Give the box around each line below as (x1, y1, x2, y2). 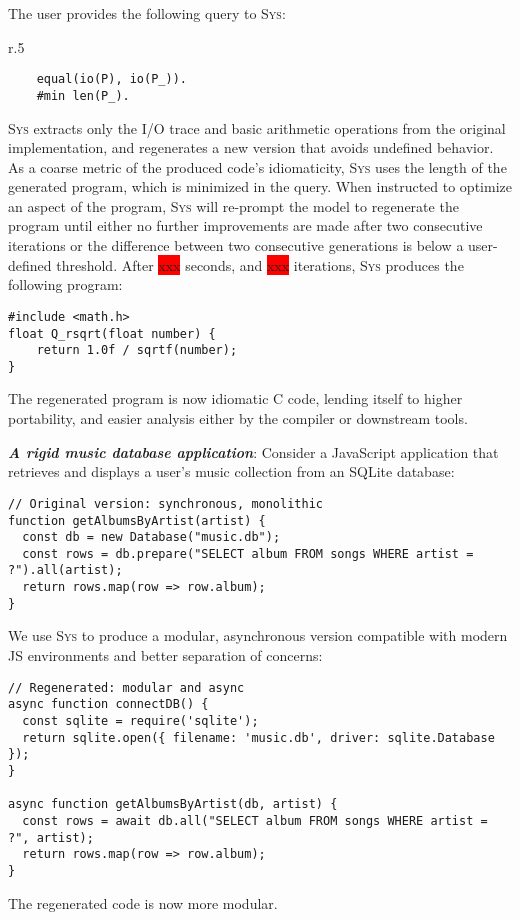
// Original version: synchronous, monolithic (8, 496, 323, 511)
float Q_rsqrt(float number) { (8, 326, 216, 341)
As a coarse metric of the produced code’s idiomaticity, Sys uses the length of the (8, 156, 507, 177)
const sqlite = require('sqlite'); (22, 713, 259, 728)
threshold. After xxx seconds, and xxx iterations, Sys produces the (56, 254, 464, 275)
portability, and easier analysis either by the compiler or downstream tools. (8, 408, 468, 429)
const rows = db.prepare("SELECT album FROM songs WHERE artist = (22, 546, 474, 561)
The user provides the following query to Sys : (8, 3, 286, 23)
